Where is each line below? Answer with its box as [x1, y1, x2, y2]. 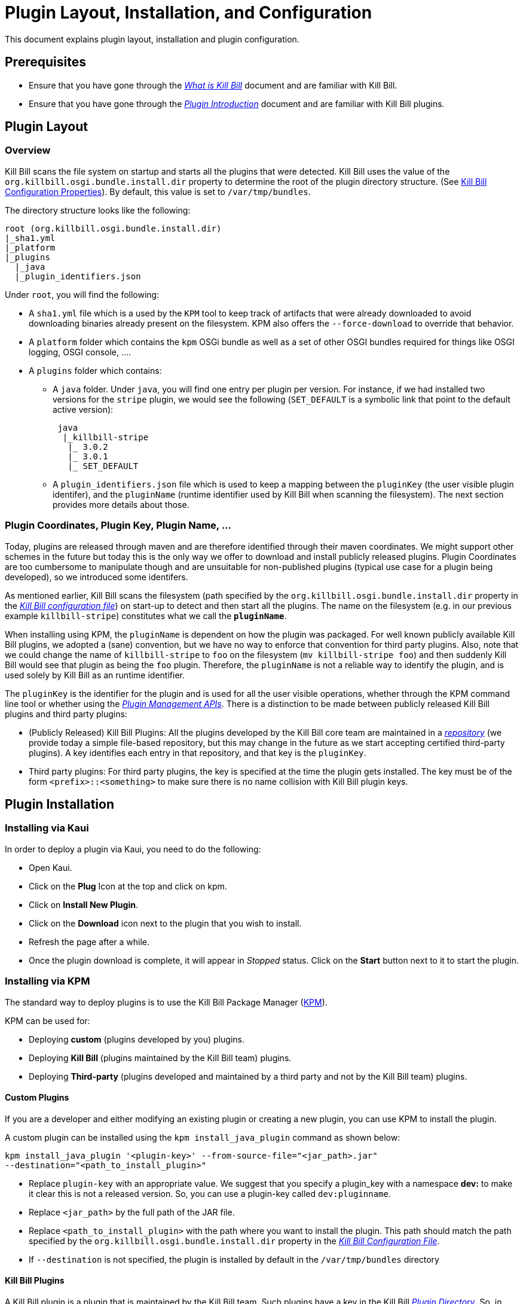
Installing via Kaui [5, 822, 89, 834]
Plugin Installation [5, 796, 115, 812]
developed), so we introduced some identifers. [5, 571, 188, 582]
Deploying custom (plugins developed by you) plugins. [29, 1034, 244, 1044]
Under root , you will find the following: [5, 289, 160, 300]
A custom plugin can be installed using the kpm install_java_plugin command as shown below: [5, 1132, 400, 1142]
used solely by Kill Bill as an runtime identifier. [5, 669, 185, 680]
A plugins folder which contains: [29, 365, 162, 376]
